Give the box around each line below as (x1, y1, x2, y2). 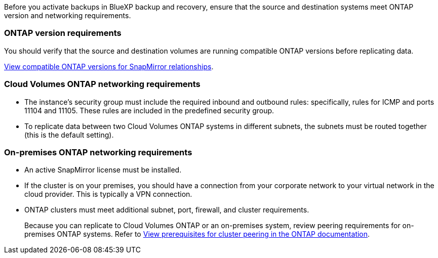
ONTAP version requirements (4, 28, 122, 38)
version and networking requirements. (4, 11, 131, 20)
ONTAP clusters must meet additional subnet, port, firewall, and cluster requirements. (24, 205, 309, 214)
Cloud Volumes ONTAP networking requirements (4, 79, 201, 90)
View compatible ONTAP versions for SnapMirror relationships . (4, 62, 214, 71)
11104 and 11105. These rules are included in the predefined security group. (24, 106, 274, 115)
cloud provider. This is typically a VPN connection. (24, 190, 192, 199)
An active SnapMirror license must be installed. (24, 165, 182, 175)
